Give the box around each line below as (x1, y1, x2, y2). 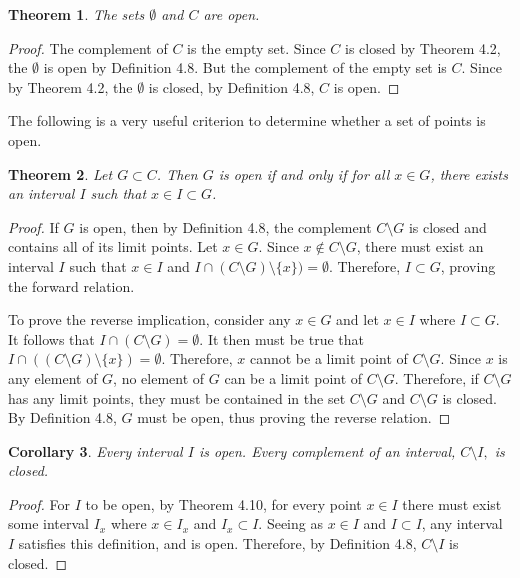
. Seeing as (258, 513, 323, 534)
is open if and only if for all (218, 163, 390, 184)
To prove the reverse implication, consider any (8, 309, 291, 330)
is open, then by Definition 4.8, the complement (79, 216, 372, 237)
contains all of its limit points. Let (8, 236, 218, 257)
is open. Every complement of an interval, (198, 440, 456, 461)
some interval (8, 513, 89, 534)
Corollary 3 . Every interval (8, 440, 183, 461)
